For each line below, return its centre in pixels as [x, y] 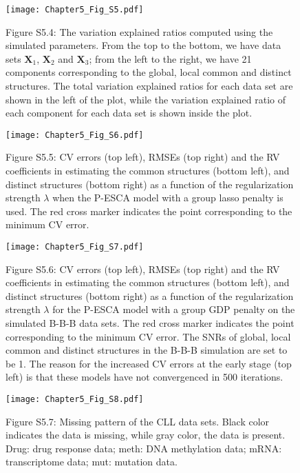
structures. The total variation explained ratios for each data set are [149, 86]
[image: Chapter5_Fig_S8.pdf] [75, 400]
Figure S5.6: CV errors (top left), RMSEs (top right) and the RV [143, 269]
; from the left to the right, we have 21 [170, 58]
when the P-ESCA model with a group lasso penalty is [168, 198]
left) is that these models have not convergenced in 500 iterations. [144, 377]
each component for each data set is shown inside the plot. [129, 113]
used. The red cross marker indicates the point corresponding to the [149, 211]
